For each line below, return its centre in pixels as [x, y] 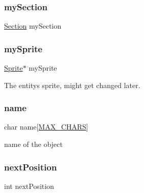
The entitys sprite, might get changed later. [72, 85]
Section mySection [33, 26]
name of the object [33, 144]
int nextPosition [29, 186]
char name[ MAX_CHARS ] [46, 127]
